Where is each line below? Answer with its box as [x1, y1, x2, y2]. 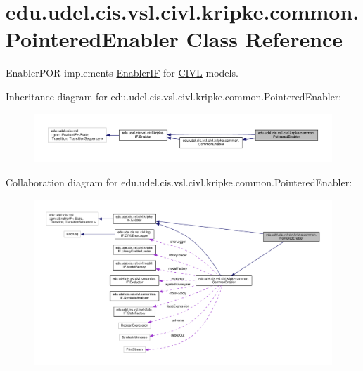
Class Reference [186, 25, 343, 53]
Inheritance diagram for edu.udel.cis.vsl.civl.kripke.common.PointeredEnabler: [6, 89, 342, 103]
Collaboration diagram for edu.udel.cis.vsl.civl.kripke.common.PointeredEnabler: [6, 175, 352, 190]
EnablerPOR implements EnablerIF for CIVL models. [6, 65, 238, 80]
